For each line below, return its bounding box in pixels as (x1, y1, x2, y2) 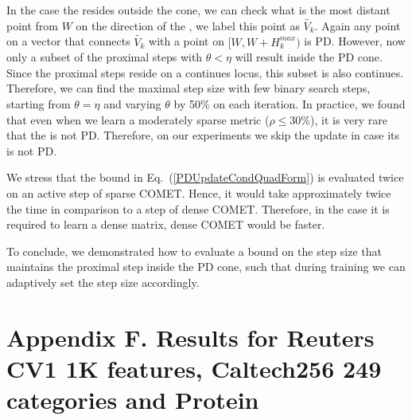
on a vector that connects (6, 33, 130, 49)
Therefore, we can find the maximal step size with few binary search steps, (6, 80, 371, 96)
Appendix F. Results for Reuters (6, 320, 375, 353)
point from (6, 17, 59, 33)
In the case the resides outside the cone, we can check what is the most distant (6, 2, 391, 18)
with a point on (149, 33, 224, 49)
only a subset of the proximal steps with (6, 49, 203, 65)
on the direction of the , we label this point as (76, 17, 300, 33)
